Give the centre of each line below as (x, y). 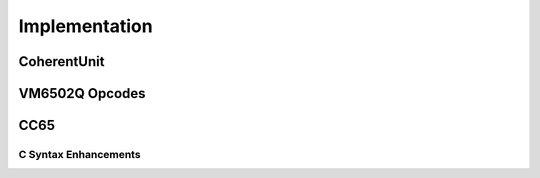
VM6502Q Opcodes (82, 93)
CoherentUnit (61, 61)
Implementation (86, 26)
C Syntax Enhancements (79, 154)
